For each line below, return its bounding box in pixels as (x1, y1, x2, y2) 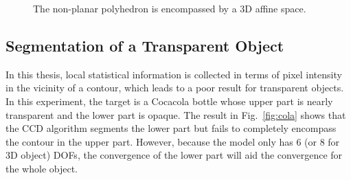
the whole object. (5, 161, 78, 175)
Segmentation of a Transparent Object (5, 34, 284, 56)
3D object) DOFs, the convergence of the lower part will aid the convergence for (5, 148, 343, 162)
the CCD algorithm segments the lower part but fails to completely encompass (5, 121, 337, 135)
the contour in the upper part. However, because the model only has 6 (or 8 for (5, 134, 340, 148)
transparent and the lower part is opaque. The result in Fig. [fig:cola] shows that (5, 107, 346, 122)
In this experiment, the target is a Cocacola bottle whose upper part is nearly (5, 93, 333, 108)
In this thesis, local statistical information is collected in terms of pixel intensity (5, 67, 342, 81)
